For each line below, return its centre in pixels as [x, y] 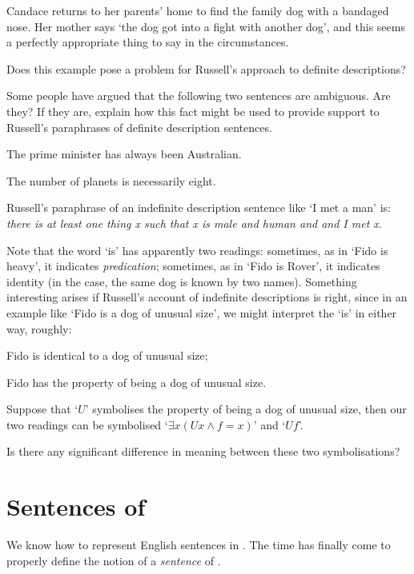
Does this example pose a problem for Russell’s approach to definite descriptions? [206, 68]
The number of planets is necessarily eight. [111, 180]
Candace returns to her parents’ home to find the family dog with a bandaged [198, 10]
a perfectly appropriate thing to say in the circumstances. [148, 42]
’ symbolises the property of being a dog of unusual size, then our [246, 409]
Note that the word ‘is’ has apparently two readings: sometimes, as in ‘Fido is [197, 250]
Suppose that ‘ [42, 409]
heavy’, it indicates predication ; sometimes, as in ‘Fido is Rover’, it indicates [193, 266]
